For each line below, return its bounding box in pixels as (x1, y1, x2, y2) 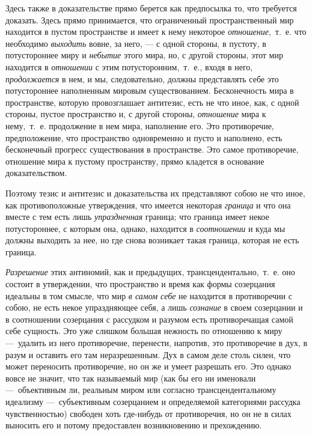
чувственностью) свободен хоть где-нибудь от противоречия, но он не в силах (5, 407, 292, 419)
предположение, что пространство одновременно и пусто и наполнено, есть (5, 131, 283, 144)
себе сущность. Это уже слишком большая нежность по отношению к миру (5, 324, 283, 337)
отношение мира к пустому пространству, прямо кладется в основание (5, 154, 265, 167)
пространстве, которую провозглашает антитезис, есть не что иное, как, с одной (5, 96, 299, 108)
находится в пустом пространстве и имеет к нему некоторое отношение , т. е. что (5, 25, 307, 38)
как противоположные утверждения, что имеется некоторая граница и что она (5, 198, 291, 211)
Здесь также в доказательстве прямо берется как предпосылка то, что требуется (5, 2, 297, 14)
